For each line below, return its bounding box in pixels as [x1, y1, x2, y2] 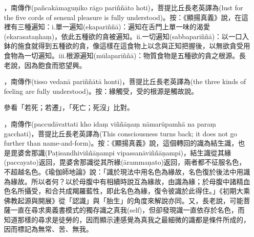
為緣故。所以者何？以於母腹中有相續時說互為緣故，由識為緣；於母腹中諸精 [4, 176, 243, 186]
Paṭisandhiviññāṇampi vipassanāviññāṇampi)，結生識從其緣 [47, 147, 232, 157]
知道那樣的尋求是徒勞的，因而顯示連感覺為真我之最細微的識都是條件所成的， [4, 214, 250, 224]
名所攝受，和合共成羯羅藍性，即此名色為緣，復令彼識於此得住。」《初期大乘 [10, 186, 250, 196]
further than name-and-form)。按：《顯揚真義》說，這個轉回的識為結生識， [4, 138, 238, 148]
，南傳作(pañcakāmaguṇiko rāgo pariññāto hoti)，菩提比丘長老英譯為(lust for [4, 2, 243, 12]
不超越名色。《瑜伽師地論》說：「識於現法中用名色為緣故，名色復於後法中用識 [4, 166, 250, 176]
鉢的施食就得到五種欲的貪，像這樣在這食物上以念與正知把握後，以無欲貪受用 [4, 41, 250, 51]
